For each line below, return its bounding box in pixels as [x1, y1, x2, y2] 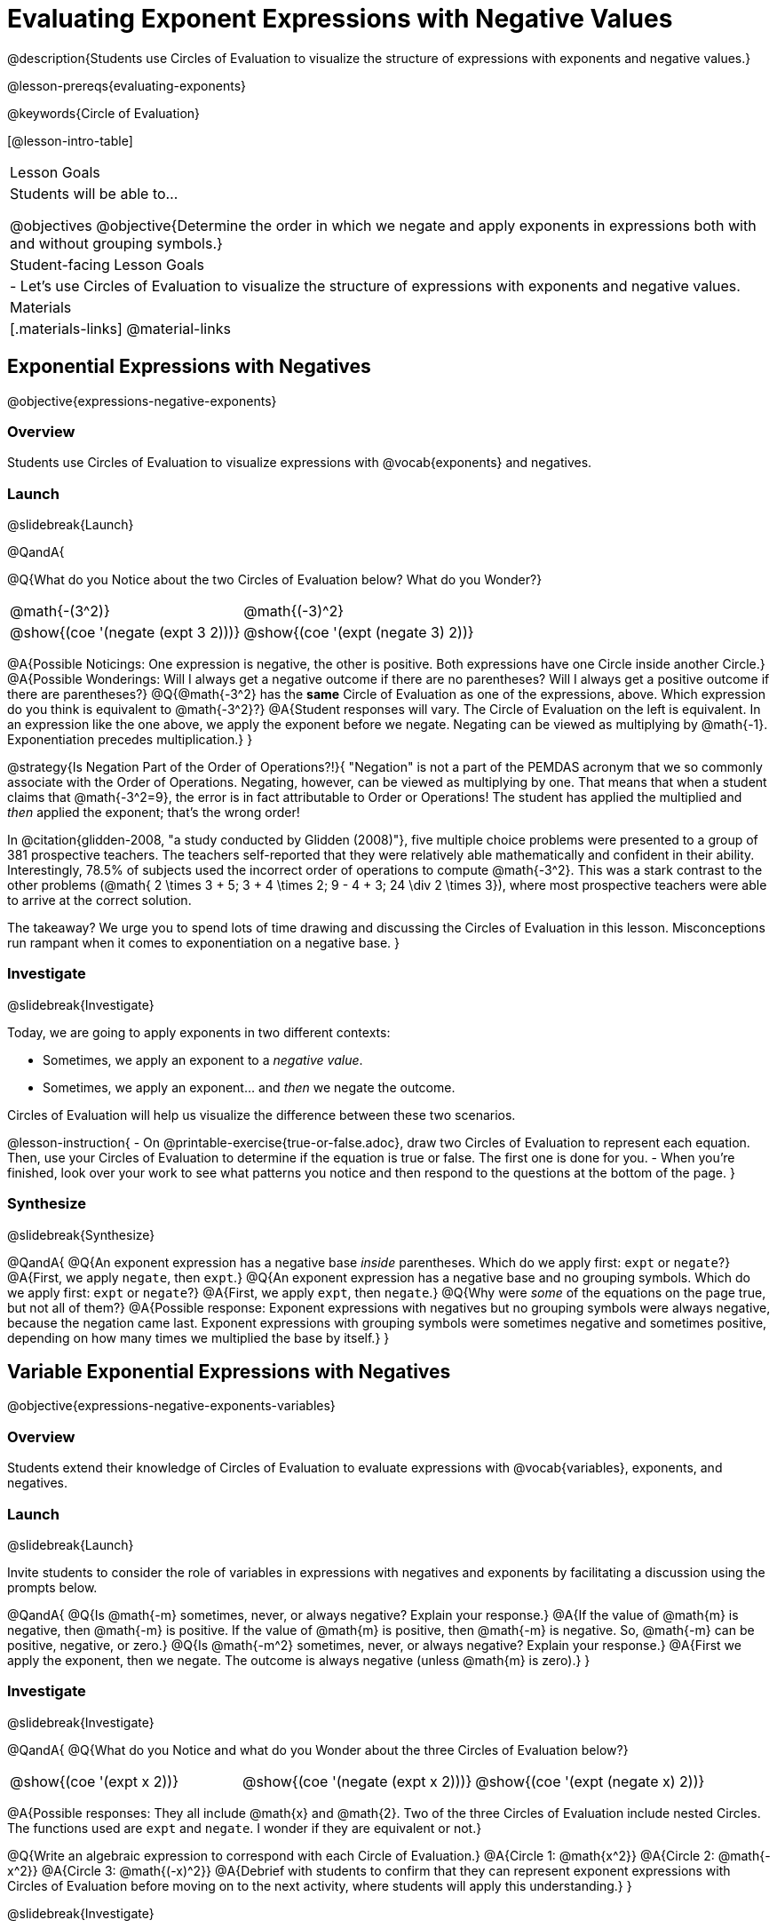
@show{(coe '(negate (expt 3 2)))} [10, 623, 241, 642]
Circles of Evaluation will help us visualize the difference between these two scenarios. [7, 1107, 516, 1123]
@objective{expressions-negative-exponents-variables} [7, 1398, 336, 1414]
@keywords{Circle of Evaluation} [7, 105, 201, 121]
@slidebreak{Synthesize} [7, 1226, 155, 1242]
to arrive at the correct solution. [7, 893, 192, 908]
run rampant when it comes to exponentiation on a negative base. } [7, 935, 400, 951]
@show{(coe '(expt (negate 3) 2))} [243, 623, 474, 642]
